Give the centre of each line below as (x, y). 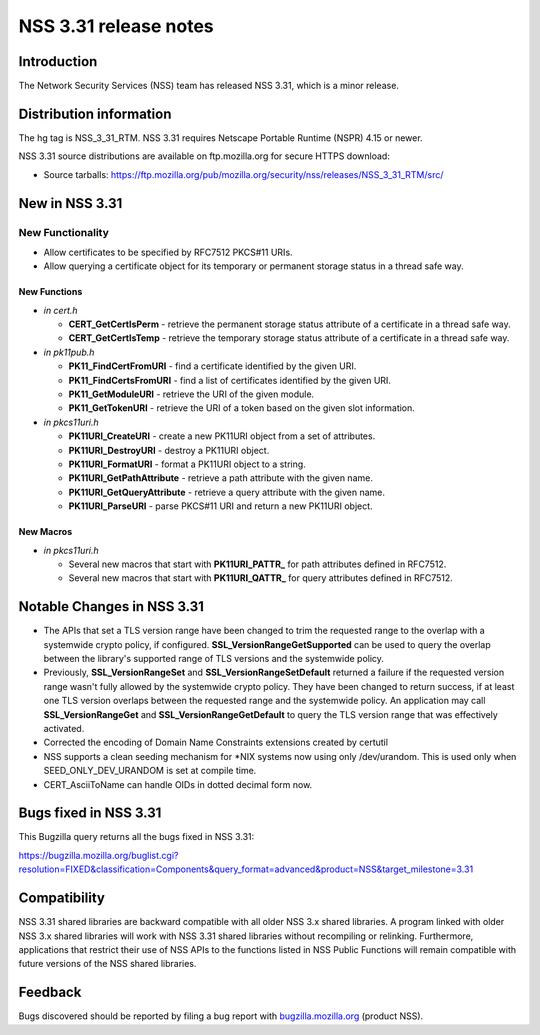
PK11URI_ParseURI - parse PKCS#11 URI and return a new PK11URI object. (221, 506)
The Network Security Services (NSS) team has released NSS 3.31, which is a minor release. (209, 86)
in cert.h (61, 310)
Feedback (50, 992)
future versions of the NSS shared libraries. (107, 964)
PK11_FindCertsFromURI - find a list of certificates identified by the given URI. (230, 380)
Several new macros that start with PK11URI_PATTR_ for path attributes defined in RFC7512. (257, 564)
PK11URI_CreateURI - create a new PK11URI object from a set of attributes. (222, 436)
